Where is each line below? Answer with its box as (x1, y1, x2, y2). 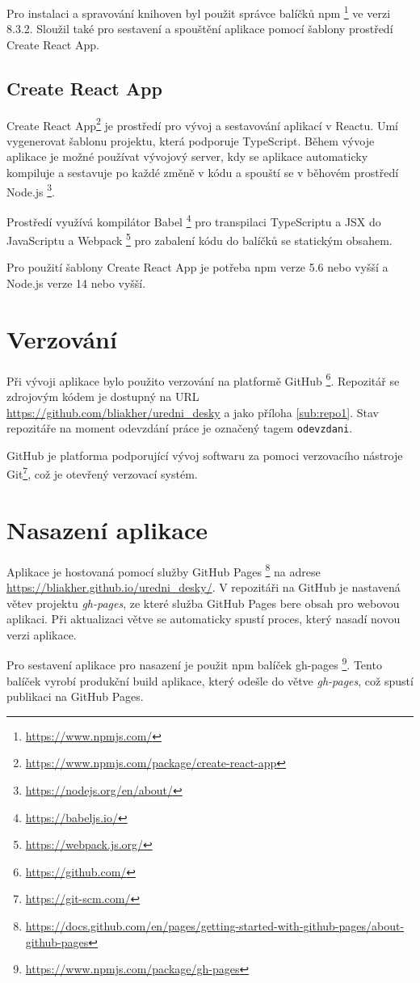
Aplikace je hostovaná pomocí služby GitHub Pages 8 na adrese (6, 560, 321, 580)
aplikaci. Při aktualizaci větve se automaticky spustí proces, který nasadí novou (6, 610, 401, 627)
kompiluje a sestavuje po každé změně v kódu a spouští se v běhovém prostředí (6, 164, 399, 181)
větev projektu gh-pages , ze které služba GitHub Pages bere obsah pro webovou (6, 594, 400, 611)
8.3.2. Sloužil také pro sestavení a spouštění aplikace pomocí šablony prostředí (6, 20, 393, 37)
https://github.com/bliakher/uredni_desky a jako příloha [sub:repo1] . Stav (6, 403, 379, 420)
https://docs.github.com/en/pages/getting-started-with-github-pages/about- (25, 918, 405, 934)
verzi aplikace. (6, 626, 77, 643)
